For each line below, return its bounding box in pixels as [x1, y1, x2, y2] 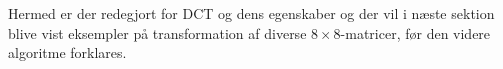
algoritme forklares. [8, 42, 127, 63]
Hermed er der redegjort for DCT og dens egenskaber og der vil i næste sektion [8, 3, 495, 23]
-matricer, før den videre [340, 22, 491, 43]
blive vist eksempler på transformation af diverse [8, 22, 307, 43]
